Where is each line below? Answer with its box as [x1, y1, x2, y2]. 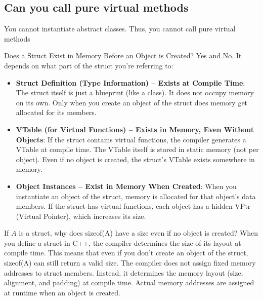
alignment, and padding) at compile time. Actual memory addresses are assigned [4, 277, 254, 288]
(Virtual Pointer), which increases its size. [16, 210, 146, 221]
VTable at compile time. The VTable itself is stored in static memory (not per [16, 144, 259, 155]
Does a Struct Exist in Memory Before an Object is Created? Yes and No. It [4, 50, 242, 61]
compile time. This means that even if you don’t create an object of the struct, [4, 247, 248, 258]
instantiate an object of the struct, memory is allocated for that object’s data [16, 191, 256, 201]
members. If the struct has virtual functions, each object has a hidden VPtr [16, 201, 251, 211]
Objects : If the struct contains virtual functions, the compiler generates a [16, 134, 246, 144]
